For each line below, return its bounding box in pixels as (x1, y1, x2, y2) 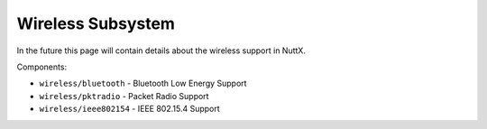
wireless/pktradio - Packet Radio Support (39, 90, 209, 101)
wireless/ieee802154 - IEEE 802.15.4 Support (39, 104, 220, 115)
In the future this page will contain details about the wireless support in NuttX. (16, 45, 307, 56)
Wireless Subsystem (16, 14, 176, 33)
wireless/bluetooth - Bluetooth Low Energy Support (39, 78, 247, 89)
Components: (16, 61, 68, 72)
